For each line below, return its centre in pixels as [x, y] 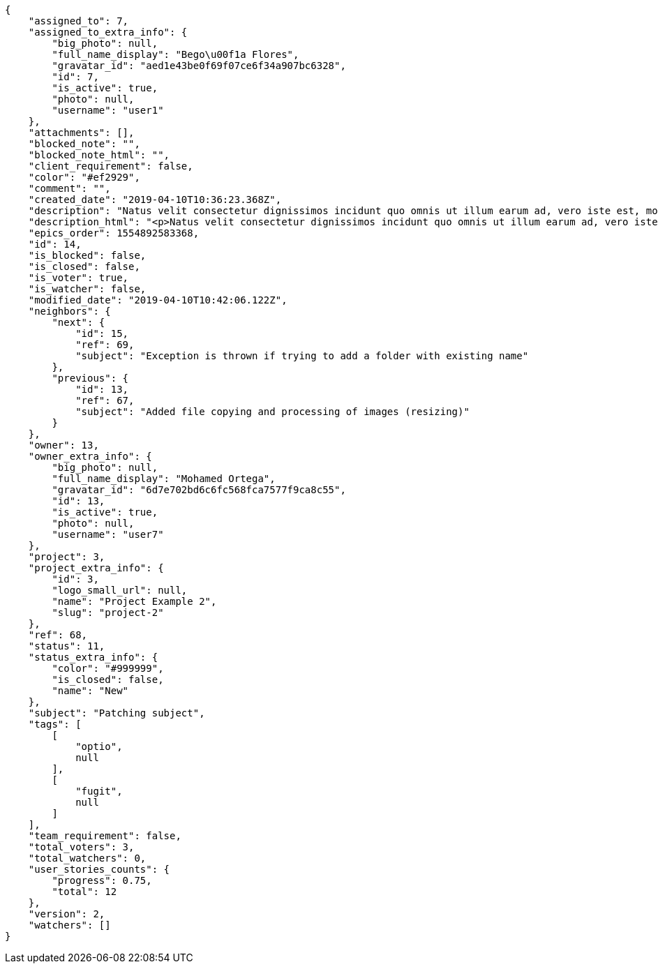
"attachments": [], [81, 133]
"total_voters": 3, [81, 847]
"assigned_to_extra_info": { [108, 32]
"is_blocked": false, [87, 255]
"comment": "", [69, 188]
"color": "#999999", [108, 668]
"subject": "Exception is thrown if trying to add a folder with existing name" [302, 356]
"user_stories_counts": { [99, 869]
